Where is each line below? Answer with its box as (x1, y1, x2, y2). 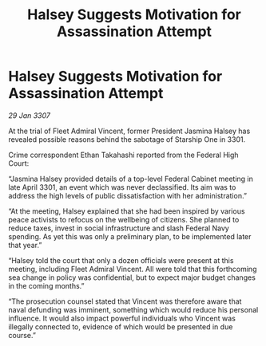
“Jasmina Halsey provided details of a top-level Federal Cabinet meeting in (8, 174, 254, 183)
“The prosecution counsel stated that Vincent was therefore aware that (8, 297, 242, 306)
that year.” (8, 240, 42, 250)
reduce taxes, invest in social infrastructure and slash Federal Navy (8, 223, 229, 233)
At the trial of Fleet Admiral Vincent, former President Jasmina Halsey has (8, 126, 251, 136)
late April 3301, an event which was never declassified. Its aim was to (8, 182, 236, 192)
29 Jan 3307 (8, 110, 50, 120)
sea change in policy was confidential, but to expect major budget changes (8, 273, 256, 282)
